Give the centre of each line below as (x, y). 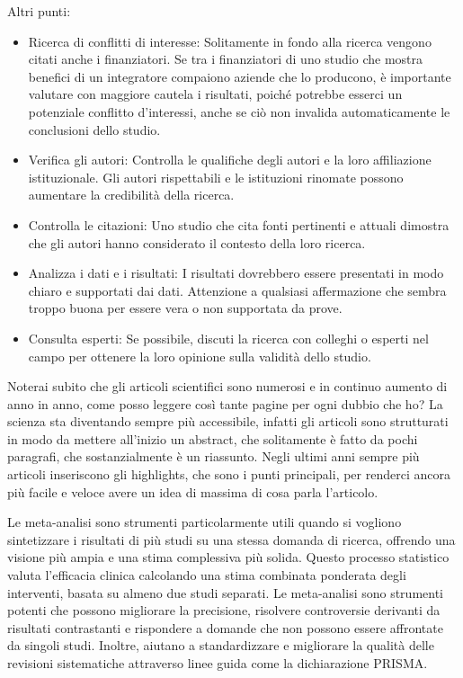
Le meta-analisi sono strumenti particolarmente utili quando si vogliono (205, 522)
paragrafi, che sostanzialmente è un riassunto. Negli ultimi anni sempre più (214, 456)
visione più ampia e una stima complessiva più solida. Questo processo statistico (228, 557)
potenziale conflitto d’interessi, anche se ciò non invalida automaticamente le (239, 111)
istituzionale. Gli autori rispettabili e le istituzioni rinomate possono (216, 177)
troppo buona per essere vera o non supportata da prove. (185, 308)
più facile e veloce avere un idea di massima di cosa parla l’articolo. (193, 491)
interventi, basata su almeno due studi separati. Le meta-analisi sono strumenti (226, 592)
